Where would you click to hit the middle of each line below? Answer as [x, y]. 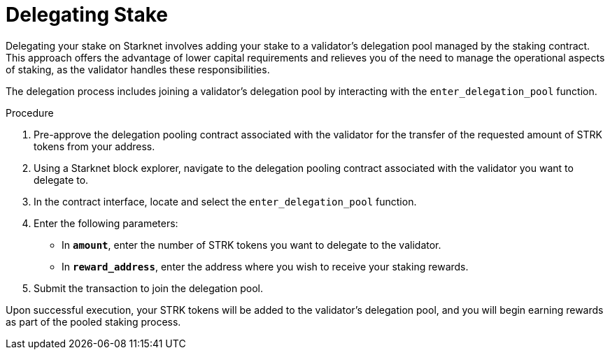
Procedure [30, 113]
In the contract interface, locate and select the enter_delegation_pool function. [225, 201]
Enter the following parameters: [106, 223]
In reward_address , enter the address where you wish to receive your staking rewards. [265, 266]
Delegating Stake [87, 15]
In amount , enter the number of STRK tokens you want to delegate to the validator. [251, 245]
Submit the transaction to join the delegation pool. [148, 288]
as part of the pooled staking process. [93, 321]
